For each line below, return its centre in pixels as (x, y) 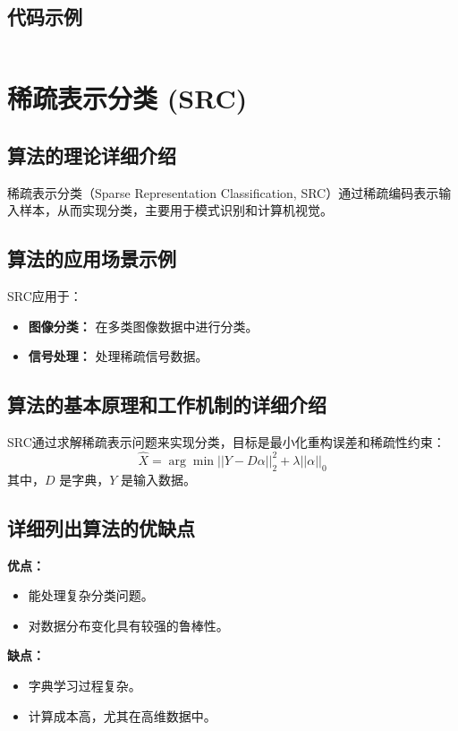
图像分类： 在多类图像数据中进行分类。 (143, 326)
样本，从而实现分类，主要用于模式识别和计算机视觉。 (176, 210)
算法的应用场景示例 (92, 258)
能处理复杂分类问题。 (91, 595)
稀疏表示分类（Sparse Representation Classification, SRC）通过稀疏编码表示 (223, 192)
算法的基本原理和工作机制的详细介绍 (167, 404)
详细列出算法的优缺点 (101, 527)
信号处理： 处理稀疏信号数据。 (118, 356)
